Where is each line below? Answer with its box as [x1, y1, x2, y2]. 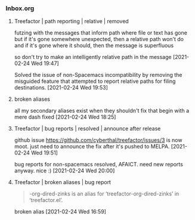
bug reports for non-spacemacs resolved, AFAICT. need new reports [14, 161, 183, 168]
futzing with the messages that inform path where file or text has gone [14, 29, 187, 36]
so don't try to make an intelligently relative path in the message [14, 54, 172, 61]
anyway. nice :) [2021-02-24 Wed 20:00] [14, 167, 115, 174]
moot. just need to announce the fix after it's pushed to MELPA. [14, 143, 170, 150]
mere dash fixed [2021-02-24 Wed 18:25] [14, 113, 116, 120]
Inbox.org [5, 4, 35, 13]
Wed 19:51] [31, 149, 58, 156]
